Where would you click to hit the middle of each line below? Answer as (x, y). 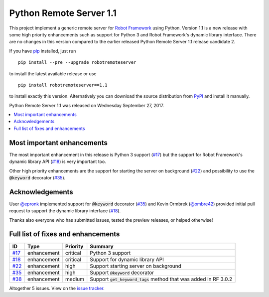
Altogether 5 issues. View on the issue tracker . (57, 288)
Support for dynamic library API (127, 259)
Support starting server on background (136, 266)
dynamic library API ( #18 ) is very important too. (58, 161)
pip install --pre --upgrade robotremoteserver (77, 63)
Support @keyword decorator (122, 273)
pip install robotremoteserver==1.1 (63, 85)
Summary (102, 246)
